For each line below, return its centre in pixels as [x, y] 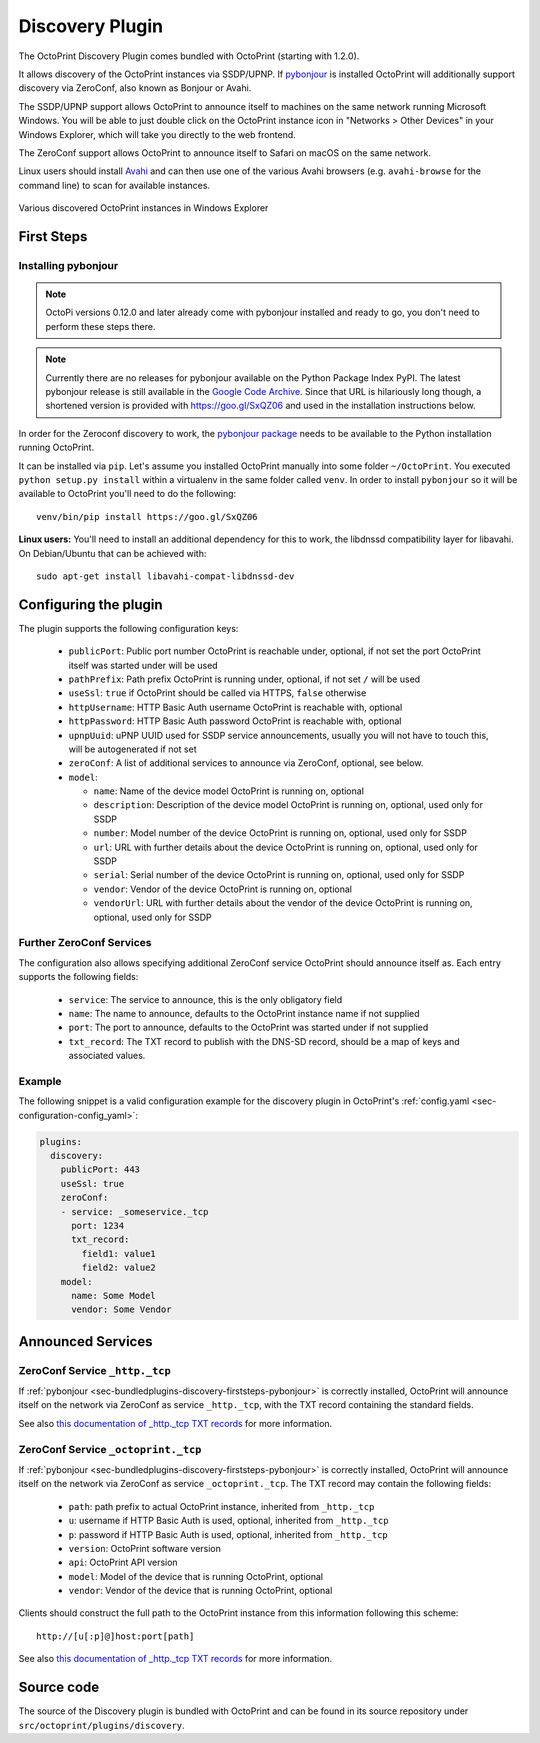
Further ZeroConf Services [85, 943]
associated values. [107, 1056]
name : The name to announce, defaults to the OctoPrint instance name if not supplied [244, 1013]
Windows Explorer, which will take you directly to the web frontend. [157, 134]
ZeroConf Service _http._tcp [94, 1370]
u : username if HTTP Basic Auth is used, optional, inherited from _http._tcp [228, 1521]
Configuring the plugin [91, 604]
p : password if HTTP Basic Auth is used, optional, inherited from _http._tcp [228, 1534]
